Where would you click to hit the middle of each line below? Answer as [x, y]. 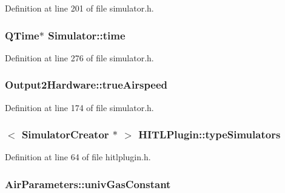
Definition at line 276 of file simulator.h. [79, 57]
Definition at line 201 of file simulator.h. [79, 8]
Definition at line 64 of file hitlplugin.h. [78, 157]
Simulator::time [87, 35]
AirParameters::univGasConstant [88, 184]
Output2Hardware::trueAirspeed [86, 85]
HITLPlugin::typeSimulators [210, 134]
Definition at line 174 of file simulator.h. [79, 107]
